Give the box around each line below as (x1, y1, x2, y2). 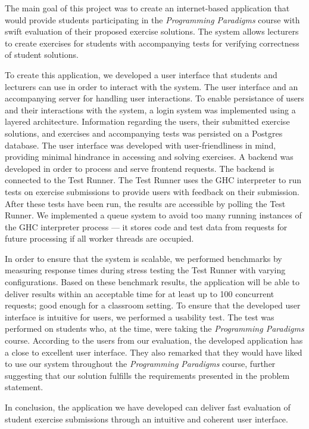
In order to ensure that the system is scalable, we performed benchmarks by (5, 252, 282, 264)
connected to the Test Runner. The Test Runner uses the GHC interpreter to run (5, 174, 301, 186)
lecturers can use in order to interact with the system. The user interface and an (5, 80, 298, 92)
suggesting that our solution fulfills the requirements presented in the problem (5, 369, 290, 381)
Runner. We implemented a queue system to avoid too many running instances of (5, 209, 302, 221)
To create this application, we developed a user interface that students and (5, 68, 277, 81)
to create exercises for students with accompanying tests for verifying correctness (5, 36, 299, 49)
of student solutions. (5, 48, 79, 61)
